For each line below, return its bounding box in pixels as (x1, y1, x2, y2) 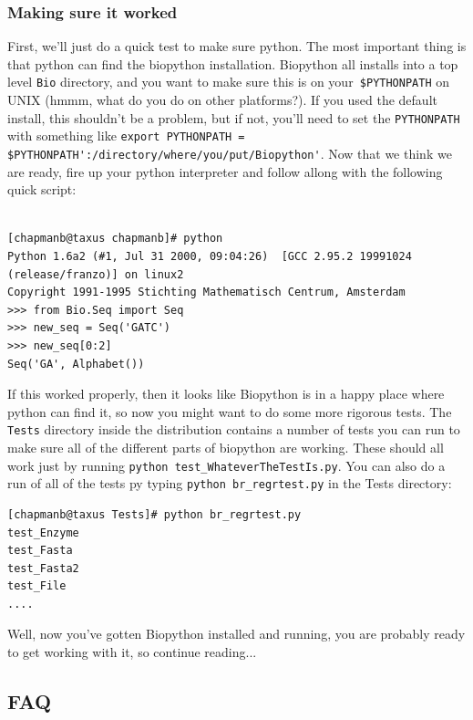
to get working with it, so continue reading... (7, 642, 257, 662)
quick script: (7, 180, 77, 199)
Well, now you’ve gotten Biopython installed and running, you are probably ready (7, 624, 466, 643)
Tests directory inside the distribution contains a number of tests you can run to (7, 420, 460, 439)
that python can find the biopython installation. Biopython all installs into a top (7, 54, 458, 73)
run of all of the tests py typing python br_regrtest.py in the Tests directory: (7, 474, 452, 493)
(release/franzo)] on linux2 (7, 267, 184, 281)
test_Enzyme (7, 526, 79, 539)
